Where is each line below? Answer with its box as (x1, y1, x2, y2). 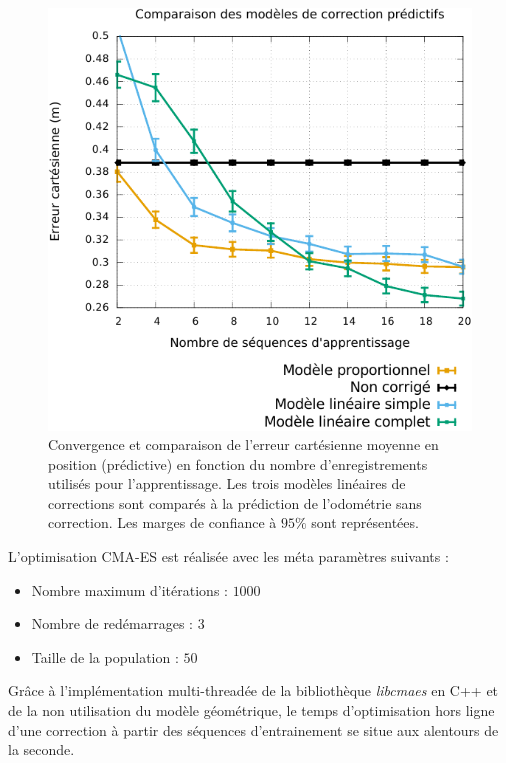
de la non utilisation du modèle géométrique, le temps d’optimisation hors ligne (8, 700, 495, 721)
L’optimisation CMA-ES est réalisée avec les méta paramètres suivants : (8, 546, 449, 567)
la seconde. (8, 739, 75, 760)
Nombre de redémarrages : (31, 613, 194, 634)
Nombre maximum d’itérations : (31, 579, 228, 600)
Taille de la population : (31, 646, 179, 667)
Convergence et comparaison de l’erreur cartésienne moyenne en (48, 434, 439, 455)
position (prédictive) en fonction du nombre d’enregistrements (48, 453, 428, 474)
